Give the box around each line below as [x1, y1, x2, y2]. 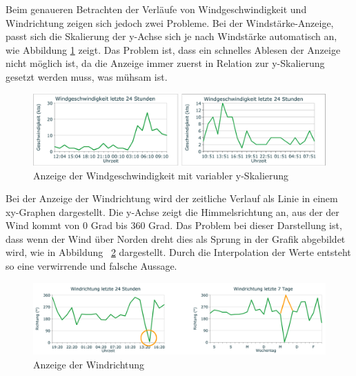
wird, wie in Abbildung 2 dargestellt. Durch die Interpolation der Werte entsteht [6, 245, 351, 259]
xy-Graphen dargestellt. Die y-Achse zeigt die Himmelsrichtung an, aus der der [6, 204, 339, 219]
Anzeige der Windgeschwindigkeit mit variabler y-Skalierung [33, 168, 289, 182]
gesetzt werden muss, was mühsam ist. [6, 69, 168, 83]
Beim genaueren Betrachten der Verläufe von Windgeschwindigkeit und [6, 2, 307, 16]
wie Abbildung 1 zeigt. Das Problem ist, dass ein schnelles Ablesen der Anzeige [6, 42, 341, 57]
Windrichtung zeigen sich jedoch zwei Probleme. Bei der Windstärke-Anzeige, [6, 15, 334, 30]
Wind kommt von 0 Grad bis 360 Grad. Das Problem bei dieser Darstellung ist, [6, 218, 342, 232]
